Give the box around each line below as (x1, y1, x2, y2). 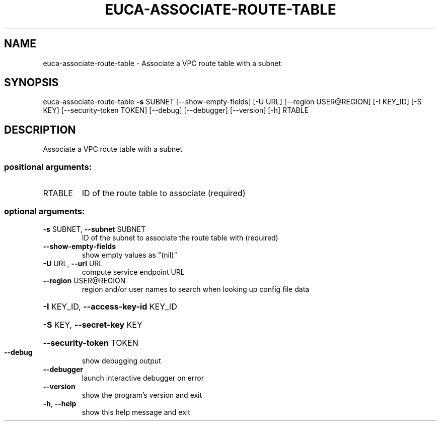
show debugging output (82, 356, 161, 365)
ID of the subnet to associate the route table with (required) (82, 233, 278, 242)
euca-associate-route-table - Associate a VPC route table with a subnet (43, 58, 281, 68)
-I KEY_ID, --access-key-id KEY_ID (43, 301, 177, 312)
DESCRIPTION (4, 123, 76, 136)
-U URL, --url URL (43, 259, 103, 268)
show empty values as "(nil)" (82, 250, 177, 259)
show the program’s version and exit (82, 390, 202, 399)
